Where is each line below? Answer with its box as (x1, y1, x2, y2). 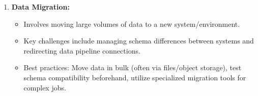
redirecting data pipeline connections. (23, 45, 140, 56)
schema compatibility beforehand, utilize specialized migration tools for (23, 72, 246, 82)
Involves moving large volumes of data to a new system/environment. (23, 18, 240, 29)
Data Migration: (11, 2, 70, 12)
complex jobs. (23, 82, 66, 92)
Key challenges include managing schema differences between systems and (23, 35, 254, 46)
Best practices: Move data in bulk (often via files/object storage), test (23, 62, 242, 73)
